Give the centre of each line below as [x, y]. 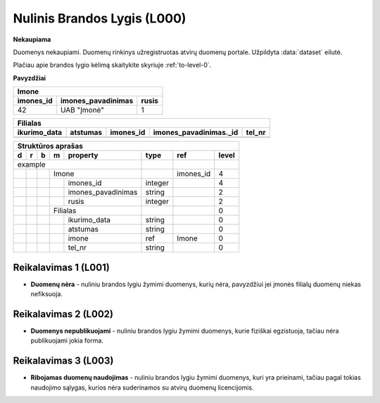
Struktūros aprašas [50, 146]
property [83, 155]
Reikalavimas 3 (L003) [63, 361]
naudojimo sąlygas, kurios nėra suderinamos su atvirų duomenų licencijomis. [142, 388]
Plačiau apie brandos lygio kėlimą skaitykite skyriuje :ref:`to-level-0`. [112, 65]
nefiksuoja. [47, 294]
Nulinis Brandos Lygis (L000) [100, 18]
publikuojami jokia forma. [67, 340]
